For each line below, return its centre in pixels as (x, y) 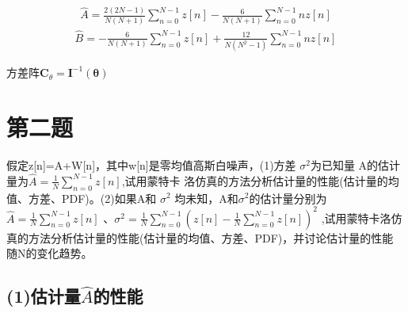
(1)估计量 (44, 296)
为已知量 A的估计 (355, 164)
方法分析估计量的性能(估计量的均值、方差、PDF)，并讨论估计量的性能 (211, 237)
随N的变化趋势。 (50, 253)
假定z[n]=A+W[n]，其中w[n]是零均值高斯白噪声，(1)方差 (151, 164)
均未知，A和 (206, 198)
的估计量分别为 (288, 198)
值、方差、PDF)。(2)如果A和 (82, 198)
